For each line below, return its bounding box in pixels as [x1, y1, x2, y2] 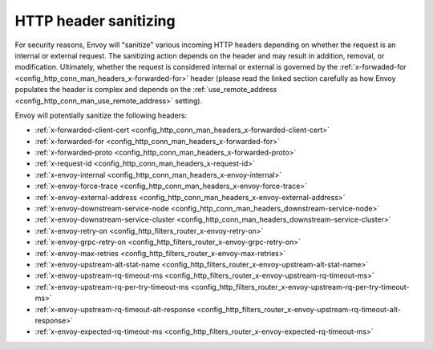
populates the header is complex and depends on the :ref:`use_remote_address [14, 85, 277, 94]
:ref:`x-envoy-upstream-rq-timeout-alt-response [34, 304, 196, 314]
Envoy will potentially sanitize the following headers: [14, 110, 188, 120]
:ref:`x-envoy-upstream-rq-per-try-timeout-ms [34, 282, 189, 291]
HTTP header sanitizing [14, 12, 176, 30]
